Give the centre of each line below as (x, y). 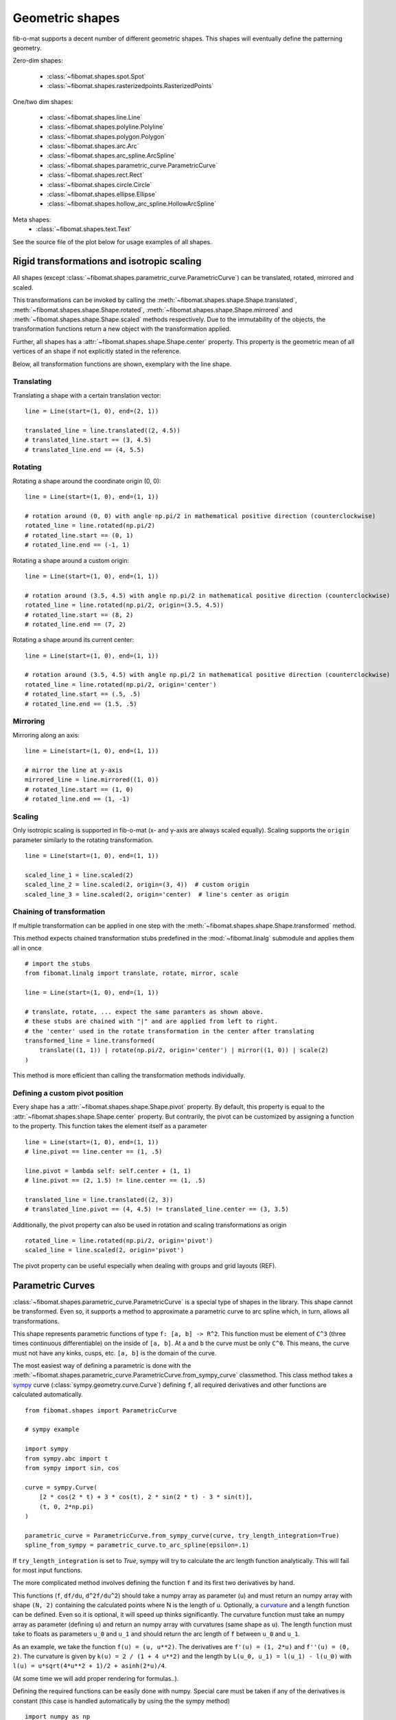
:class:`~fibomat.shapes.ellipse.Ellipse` (102, 194)
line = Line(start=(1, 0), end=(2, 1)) (92, 411)
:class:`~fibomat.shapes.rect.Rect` (95, 175)
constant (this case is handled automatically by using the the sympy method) (121, 1701)
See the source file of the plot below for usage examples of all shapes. (112, 241)
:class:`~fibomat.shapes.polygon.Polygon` (107, 136)
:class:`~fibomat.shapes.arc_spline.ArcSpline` (112, 155)
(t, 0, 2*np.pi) (66, 1506)
